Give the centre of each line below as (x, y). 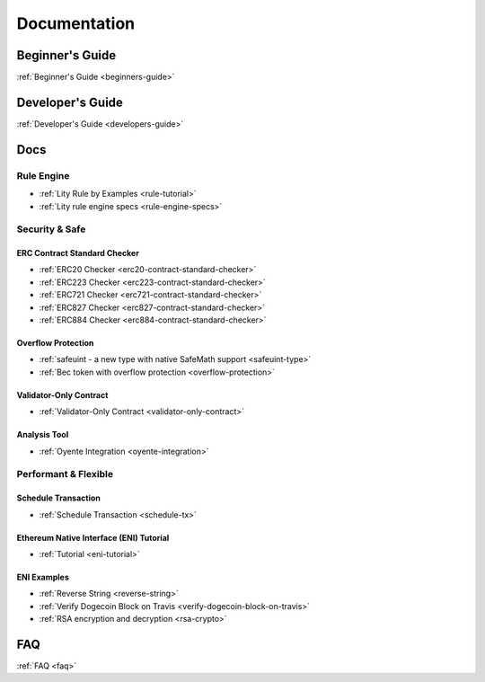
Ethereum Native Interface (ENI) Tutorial (93, 537)
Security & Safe (51, 229)
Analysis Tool (43, 435)
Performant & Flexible (65, 474)
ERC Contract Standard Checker (78, 253)
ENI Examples (43, 577)
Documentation (76, 23)
